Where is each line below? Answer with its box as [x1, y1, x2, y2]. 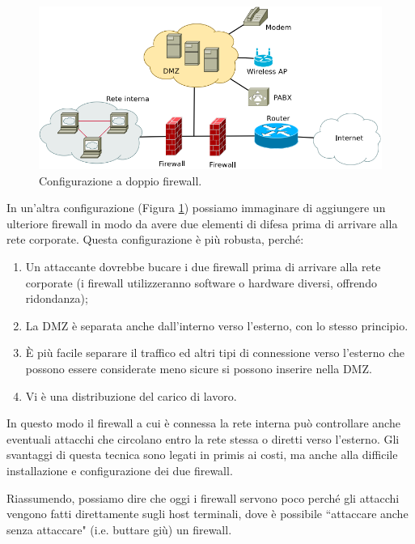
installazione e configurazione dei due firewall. [6, 461, 233, 478]
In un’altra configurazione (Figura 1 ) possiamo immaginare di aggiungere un [6, 199, 386, 216]
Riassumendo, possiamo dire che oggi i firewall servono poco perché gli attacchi [6, 489, 400, 506]
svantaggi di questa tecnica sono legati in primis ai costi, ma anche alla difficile [6, 446, 398, 463]
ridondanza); [25, 290, 88, 307]
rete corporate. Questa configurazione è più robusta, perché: [6, 231, 304, 248]
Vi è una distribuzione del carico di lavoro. [25, 387, 237, 404]
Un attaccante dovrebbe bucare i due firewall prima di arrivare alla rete [25, 257, 381, 274]
